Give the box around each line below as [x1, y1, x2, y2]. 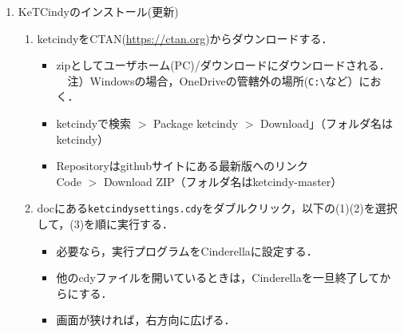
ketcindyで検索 [56, 115, 132, 132]
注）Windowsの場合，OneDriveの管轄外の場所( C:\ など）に [67, 72, 370, 89]
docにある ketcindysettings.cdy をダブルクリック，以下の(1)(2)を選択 [37, 200, 398, 216]
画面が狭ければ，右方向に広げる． [56, 311, 236, 328]
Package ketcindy [153, 115, 239, 132]
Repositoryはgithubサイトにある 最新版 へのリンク [56, 157, 309, 174]
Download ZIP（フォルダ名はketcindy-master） [103, 172, 343, 189]
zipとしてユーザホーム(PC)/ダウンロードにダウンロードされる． [56, 57, 390, 73]
